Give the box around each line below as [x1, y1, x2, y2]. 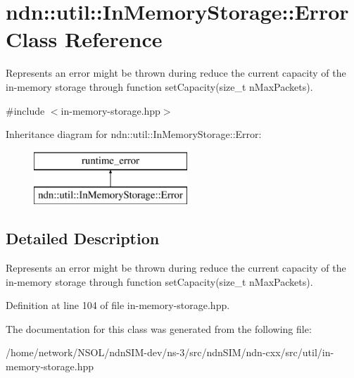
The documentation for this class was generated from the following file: [6, 321, 312, 336]
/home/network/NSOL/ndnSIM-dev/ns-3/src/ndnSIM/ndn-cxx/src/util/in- [6, 345, 334, 360]
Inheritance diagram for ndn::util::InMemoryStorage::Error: [6, 127, 262, 141]
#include [6, 103, 45, 118]
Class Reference [6, 25, 163, 53]
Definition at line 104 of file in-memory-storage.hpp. [6, 298, 230, 313]
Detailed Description [6, 227, 160, 249]
